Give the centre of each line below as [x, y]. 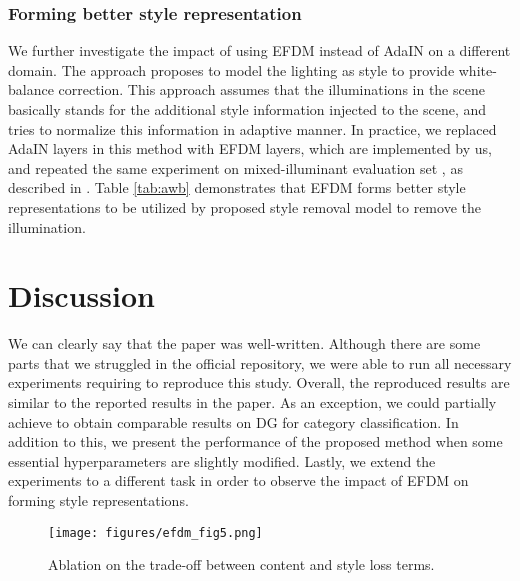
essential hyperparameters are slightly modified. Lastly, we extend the [222, 460]
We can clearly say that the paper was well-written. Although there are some [244, 343]
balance [31, 89]
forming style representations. [98, 500]
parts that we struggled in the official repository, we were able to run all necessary [260, 362]
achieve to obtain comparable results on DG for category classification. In [233, 421]
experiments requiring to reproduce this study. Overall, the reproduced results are [259, 382]
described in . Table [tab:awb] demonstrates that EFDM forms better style [237, 187]
